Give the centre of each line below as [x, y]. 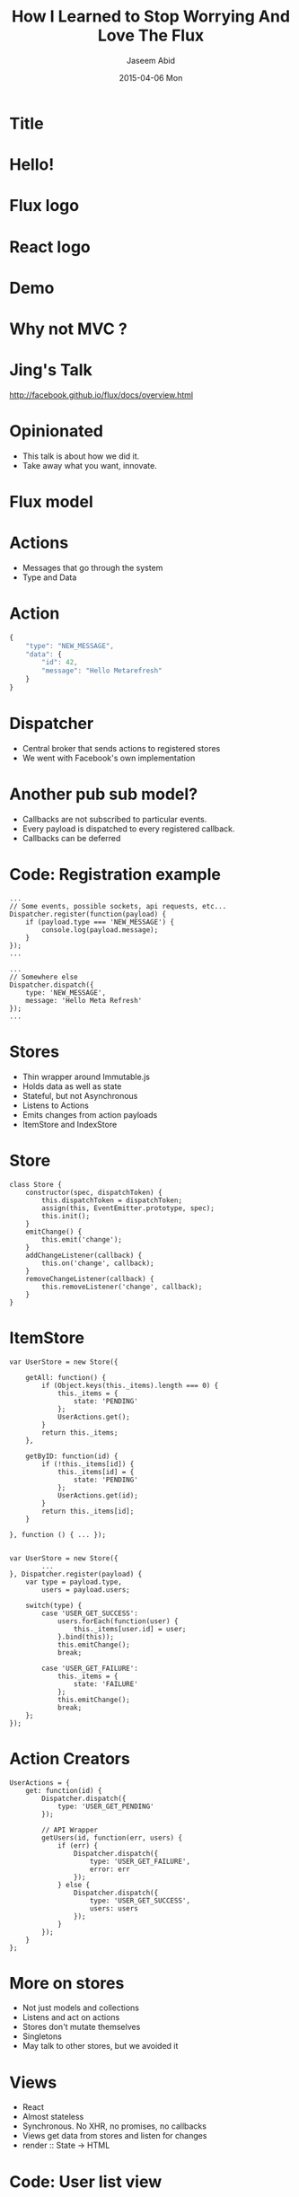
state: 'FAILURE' [106, 1684]
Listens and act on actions [71, 2017]
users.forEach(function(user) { [118, 1621]
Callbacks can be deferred [71, 838]
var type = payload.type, [74, 1582]
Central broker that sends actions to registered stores [121, 748]
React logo [50, 246]
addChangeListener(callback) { [84, 1255]
